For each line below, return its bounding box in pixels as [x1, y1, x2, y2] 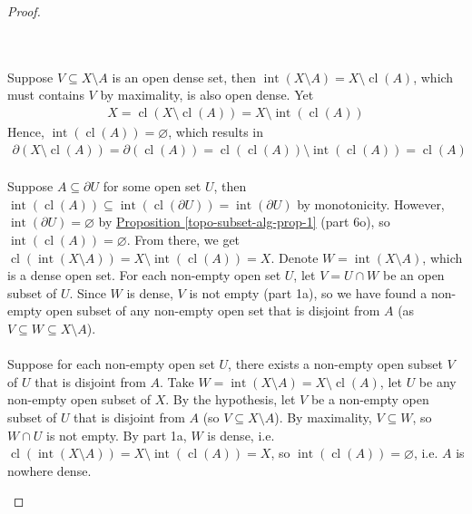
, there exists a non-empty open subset [228, 354, 443, 373]
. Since [69, 283, 106, 302]
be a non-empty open [310, 390, 429, 409]
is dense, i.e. [207, 425, 275, 444]
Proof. [7, 2, 41, 20]
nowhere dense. [7, 461, 92, 480]
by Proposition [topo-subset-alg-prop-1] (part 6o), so [98, 212, 390, 231]
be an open [382, 266, 445, 285]
